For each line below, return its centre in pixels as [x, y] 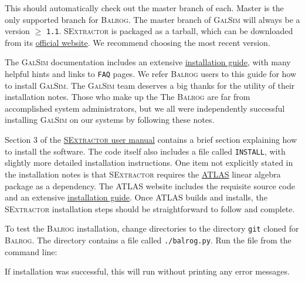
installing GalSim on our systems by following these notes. [110, 120]
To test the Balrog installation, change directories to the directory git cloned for [152, 228]
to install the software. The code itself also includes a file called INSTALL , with [145, 151]
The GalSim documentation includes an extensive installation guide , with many [148, 62]
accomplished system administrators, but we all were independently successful [145, 108]
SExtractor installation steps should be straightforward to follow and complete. [150, 208]
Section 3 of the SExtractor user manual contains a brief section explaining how [151, 140]
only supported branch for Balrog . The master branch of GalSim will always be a [152, 19]
